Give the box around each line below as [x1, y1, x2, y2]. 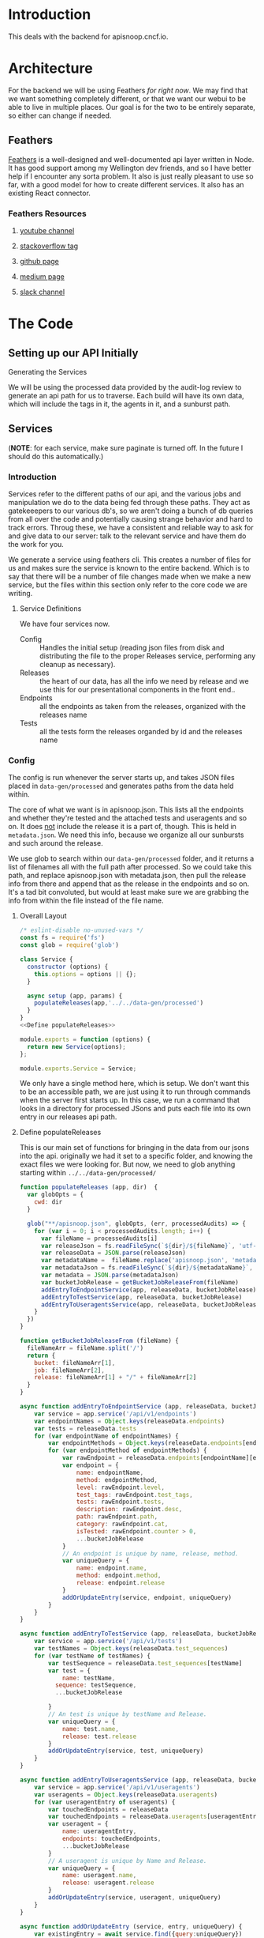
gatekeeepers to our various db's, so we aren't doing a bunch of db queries [8, 506, 254, 515]
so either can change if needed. [8, 111, 112, 120]
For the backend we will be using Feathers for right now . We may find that [8, 85, 248, 95]
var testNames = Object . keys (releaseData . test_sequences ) [34, 1645, 229, 1653]
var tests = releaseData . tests [34, 1424, 137, 1432]
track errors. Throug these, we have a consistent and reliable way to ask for [8, 523, 254, 533]
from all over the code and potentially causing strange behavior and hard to [8, 515, 254, 524]
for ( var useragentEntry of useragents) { [34, 1798, 176, 1806]
